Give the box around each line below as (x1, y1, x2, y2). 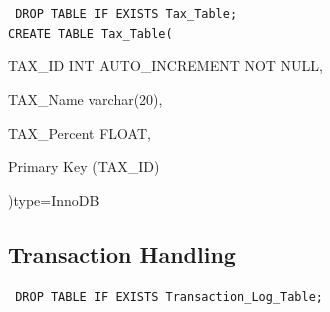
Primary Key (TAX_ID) (8, 156, 160, 177)
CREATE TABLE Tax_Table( (8, 26, 173, 41)
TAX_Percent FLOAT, (8, 122, 151, 143)
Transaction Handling (8, 238, 236, 269)
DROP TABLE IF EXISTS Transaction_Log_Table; (15, 290, 323, 305)
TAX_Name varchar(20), (8, 88, 163, 109)
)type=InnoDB (8, 189, 100, 210)
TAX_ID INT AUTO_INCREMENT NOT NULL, (8, 55, 323, 76)
